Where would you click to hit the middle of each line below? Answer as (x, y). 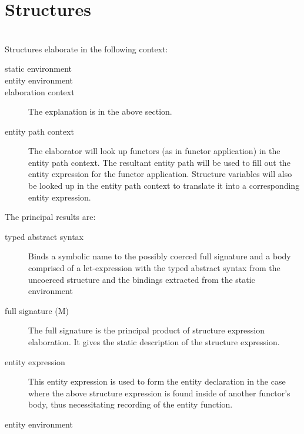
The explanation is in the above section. (100, 111)
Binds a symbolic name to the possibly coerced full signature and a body (160, 256)
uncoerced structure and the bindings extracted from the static (142, 279)
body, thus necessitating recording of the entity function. (131, 404)
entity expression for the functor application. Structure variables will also (160, 174)
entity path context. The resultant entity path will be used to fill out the (159, 162)
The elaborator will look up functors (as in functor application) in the (154, 151)
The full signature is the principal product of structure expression (146, 330)
